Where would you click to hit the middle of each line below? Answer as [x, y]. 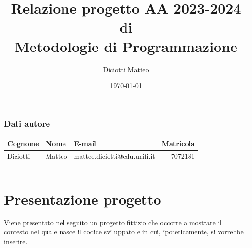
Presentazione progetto [83, 199]
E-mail [85, 143]
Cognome [23, 143]
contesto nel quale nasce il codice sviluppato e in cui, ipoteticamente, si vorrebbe [124, 232]
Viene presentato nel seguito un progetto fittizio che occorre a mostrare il [113, 222]
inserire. [16, 241]
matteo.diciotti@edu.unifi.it [114, 156]
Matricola [178, 143]
